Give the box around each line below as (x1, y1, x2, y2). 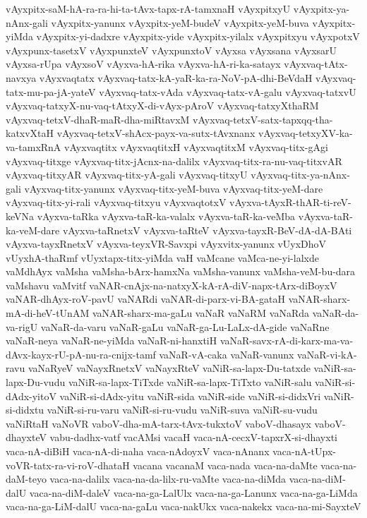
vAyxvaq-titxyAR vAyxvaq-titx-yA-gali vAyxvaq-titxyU (6, 167, 248, 182)
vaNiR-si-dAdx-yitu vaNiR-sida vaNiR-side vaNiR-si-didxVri (59, 388, 321, 403)
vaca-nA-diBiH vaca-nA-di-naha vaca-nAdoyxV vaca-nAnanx (6, 444, 270, 458)
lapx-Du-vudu (6, 375, 66, 390)
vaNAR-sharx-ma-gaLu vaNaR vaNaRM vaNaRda (92, 306, 310, 320)
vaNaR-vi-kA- (297, 347, 357, 361)
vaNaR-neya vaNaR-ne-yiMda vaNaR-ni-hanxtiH (6, 333, 217, 348)
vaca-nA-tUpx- (272, 444, 337, 458)
